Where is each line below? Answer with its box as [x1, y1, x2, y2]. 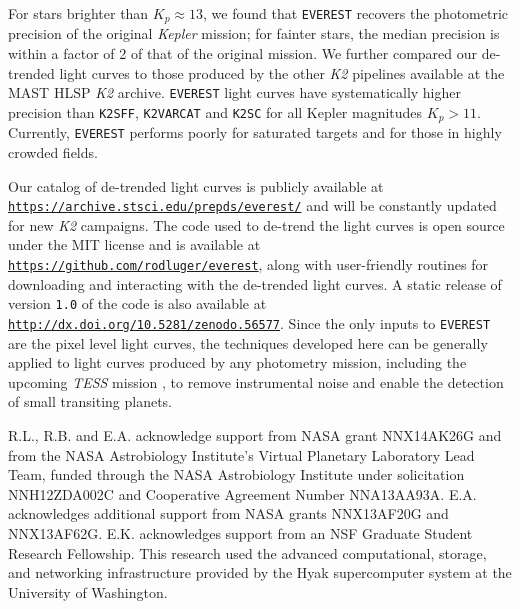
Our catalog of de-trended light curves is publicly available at [8, 175, 384, 196]
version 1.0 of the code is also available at [8, 293, 267, 314]
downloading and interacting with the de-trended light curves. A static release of [8, 273, 502, 294]
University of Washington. [8, 581, 168, 602]
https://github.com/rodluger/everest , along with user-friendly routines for [8, 254, 488, 275]
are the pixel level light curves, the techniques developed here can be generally [8, 332, 488, 353]
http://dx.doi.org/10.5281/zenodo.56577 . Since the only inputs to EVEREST [8, 312, 491, 333]
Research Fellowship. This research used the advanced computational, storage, [8, 542, 487, 563]
